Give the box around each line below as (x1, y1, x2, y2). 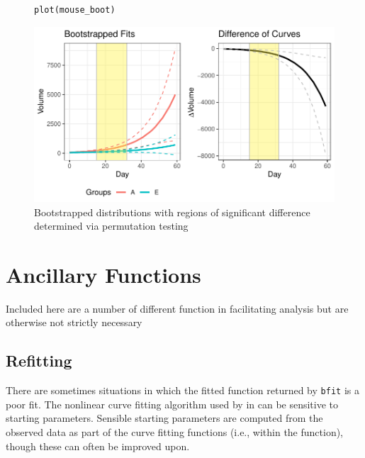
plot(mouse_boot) (34, 5, 116, 15)
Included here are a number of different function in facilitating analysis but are (6, 301, 349, 315)
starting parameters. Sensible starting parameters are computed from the (6, 410, 323, 425)
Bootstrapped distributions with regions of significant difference (34, 204, 310, 219)
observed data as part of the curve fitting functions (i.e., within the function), (6, 425, 344, 440)
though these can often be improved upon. (6, 438, 190, 453)
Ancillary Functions (6, 259, 201, 289)
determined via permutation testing (34, 218, 189, 233)
